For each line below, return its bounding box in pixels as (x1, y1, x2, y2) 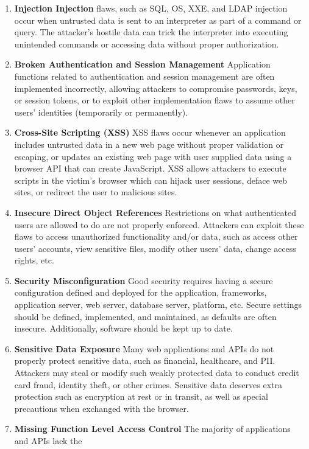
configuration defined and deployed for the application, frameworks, (14, 286, 267, 299)
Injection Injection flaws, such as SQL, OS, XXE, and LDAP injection (14, 2, 288, 14)
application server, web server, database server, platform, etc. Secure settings (14, 298, 302, 311)
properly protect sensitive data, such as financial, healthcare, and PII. (14, 354, 275, 367)
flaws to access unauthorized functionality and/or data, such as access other (14, 230, 298, 243)
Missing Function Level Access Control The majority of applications (14, 422, 291, 435)
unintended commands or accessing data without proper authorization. (14, 37, 279, 50)
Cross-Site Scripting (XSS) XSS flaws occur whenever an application (14, 126, 286, 139)
